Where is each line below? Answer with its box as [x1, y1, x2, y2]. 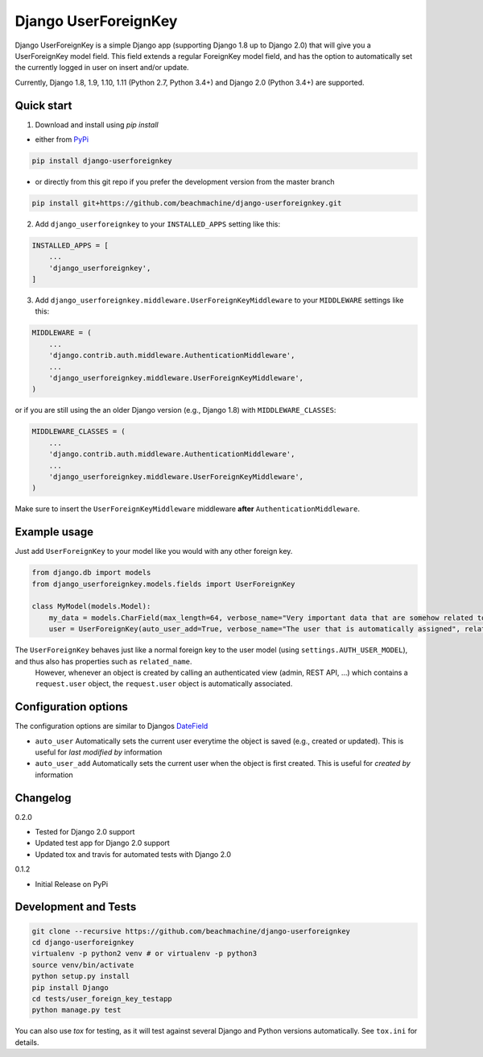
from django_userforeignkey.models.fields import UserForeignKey [31, 579, 295, 589]
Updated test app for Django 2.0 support [35, 839, 171, 848]
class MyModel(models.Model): [31, 601, 151, 611]
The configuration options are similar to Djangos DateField [14, 722, 208, 731]
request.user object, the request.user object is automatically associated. [35, 679, 293, 689]
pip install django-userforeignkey [31, 156, 172, 165]
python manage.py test [31, 1005, 122, 1015]
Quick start [14, 98, 72, 112]
